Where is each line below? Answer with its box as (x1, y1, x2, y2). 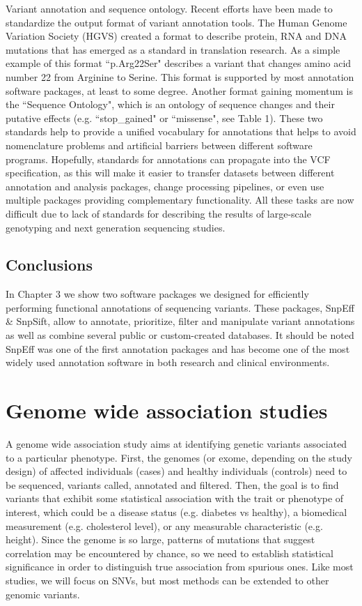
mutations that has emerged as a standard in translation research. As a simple (6, 42, 340, 56)
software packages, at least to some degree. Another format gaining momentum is (6, 83, 354, 98)
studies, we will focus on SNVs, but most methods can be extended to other (6, 573, 329, 587)
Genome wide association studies (6, 396, 328, 425)
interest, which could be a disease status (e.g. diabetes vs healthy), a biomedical (6, 504, 347, 519)
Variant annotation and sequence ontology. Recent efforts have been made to (6, 1, 333, 15)
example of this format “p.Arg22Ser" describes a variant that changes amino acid (6, 56, 352, 70)
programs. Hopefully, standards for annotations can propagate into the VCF (6, 151, 331, 166)
